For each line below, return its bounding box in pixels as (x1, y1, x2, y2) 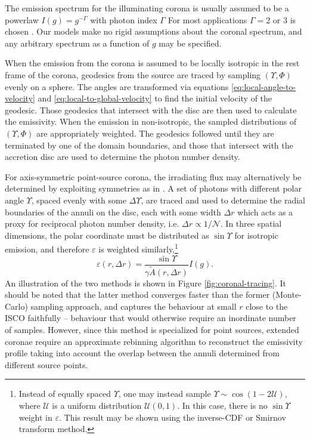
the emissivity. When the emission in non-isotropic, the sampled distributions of (5, 115, 297, 128)
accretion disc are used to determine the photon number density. (5, 150, 240, 163)
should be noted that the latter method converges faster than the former (5, 288, 270, 301)
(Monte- (272, 288, 302, 301)
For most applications (168, 13, 247, 26)
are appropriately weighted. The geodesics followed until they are (36, 127, 274, 139)
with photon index (90, 13, 157, 26)
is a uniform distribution (52, 399, 142, 411)
